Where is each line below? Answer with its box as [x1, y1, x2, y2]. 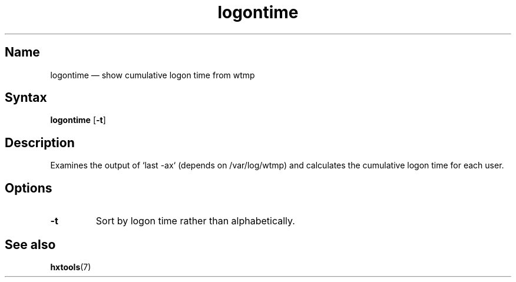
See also [5, 237, 56, 252]
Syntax [5, 90, 47, 105]
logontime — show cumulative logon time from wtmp [50, 69, 255, 80]
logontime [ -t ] [50, 115, 106, 125]
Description [5, 135, 75, 150]
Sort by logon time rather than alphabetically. [95, 215, 295, 227]
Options [5, 180, 52, 195]
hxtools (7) [50, 261, 91, 272]
